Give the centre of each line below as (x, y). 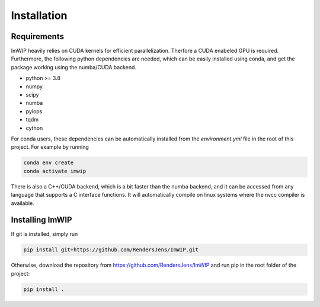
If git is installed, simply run (44, 234)
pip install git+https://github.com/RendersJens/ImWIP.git (111, 250)
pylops (34, 111)
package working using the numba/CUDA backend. (73, 67)
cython (34, 128)
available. (23, 203)
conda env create (49, 163)
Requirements (38, 36)
